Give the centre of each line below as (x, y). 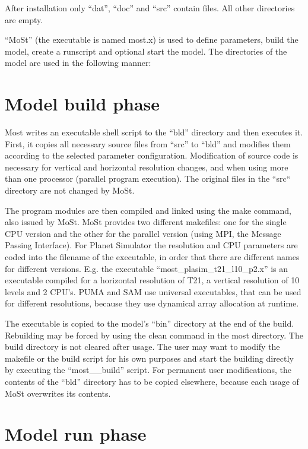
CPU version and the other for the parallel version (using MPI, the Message (143, 233)
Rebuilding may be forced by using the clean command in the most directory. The (154, 335)
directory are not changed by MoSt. (70, 190)
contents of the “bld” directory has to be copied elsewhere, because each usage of (152, 381)
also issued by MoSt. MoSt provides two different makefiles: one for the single (146, 222)
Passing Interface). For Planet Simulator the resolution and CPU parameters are (151, 245)
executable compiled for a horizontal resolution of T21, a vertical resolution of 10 (152, 280)
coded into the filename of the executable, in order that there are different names (152, 257)
